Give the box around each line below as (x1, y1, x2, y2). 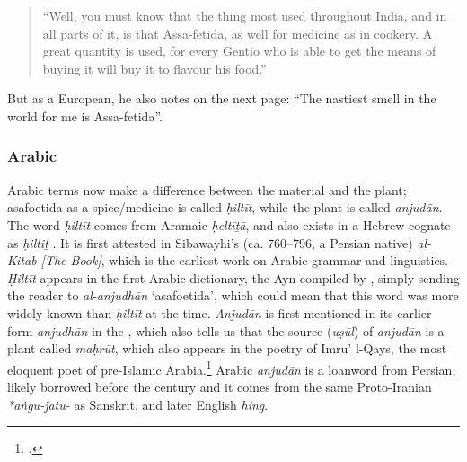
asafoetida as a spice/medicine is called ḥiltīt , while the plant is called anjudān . (7, 198, 443, 217)
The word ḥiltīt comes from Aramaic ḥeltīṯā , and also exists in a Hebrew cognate (7, 215, 451, 234)
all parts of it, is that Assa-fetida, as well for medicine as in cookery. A (42, 23, 433, 42)
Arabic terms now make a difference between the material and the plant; (7, 180, 407, 199)
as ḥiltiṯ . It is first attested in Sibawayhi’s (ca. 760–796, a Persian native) (7, 233, 413, 252)
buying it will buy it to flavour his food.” (42, 58, 267, 77)
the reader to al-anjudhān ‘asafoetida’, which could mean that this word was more (7, 286, 459, 305)
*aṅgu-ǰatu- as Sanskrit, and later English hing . (7, 395, 269, 413)
